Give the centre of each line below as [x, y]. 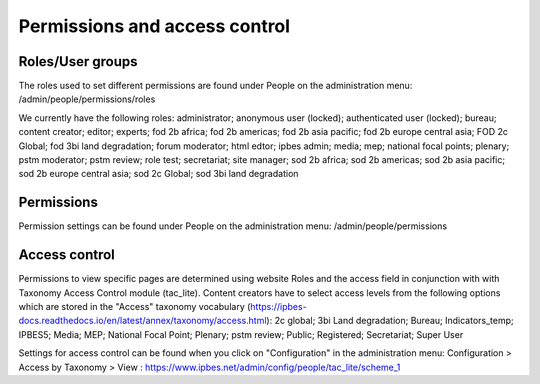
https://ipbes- [278, 306]
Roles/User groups [78, 61]
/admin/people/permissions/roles [87, 99]
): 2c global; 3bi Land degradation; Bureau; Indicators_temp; [390, 321]
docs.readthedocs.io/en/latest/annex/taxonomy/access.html [142, 321]
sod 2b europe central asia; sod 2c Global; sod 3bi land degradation [158, 174]
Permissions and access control [154, 26]
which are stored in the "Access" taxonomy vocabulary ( [134, 306]
